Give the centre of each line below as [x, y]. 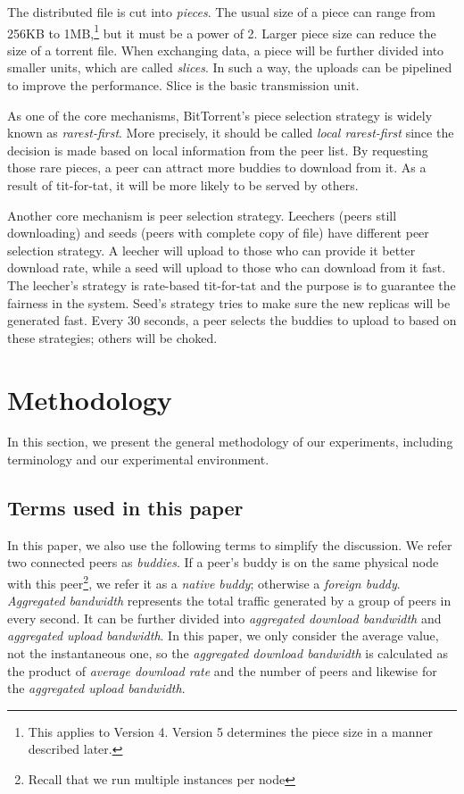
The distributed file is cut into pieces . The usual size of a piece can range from [221, 12]
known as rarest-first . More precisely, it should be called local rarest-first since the [231, 133]
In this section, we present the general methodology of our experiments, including [230, 442]
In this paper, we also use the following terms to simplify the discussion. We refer [230, 544]
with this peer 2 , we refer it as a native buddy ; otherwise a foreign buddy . [204, 582]
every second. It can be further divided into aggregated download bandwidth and [224, 618]
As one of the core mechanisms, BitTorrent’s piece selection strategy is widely [220, 115]
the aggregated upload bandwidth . [96, 688]
